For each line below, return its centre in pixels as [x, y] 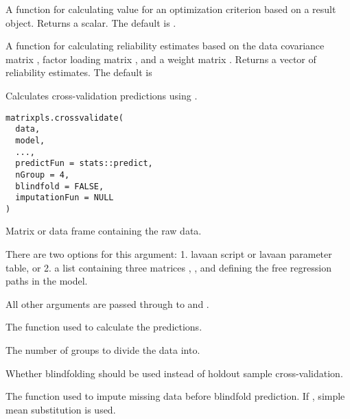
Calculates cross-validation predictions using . [102, 95]
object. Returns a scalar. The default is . [91, 22]
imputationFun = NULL [65, 198]
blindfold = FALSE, [60, 186]
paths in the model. [47, 281]
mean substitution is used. [61, 409]
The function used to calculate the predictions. [104, 327]
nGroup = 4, [43, 175]
